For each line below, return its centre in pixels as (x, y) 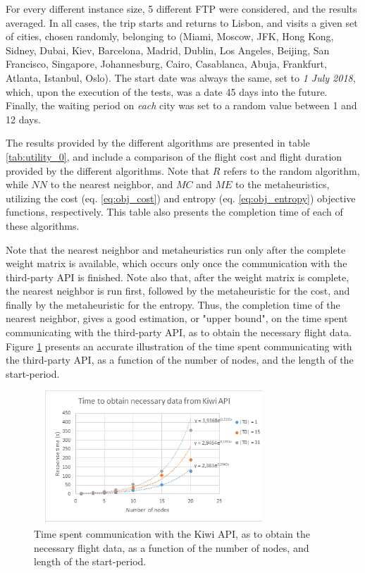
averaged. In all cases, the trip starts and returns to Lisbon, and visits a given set (182, 22)
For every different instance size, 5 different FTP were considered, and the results (181, 8)
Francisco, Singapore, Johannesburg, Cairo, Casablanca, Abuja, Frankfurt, (166, 64)
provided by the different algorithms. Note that (108, 170)
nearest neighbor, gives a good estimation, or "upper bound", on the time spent (177, 318)
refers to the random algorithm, (292, 170)
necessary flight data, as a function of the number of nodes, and (172, 547)
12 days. (23, 119)
